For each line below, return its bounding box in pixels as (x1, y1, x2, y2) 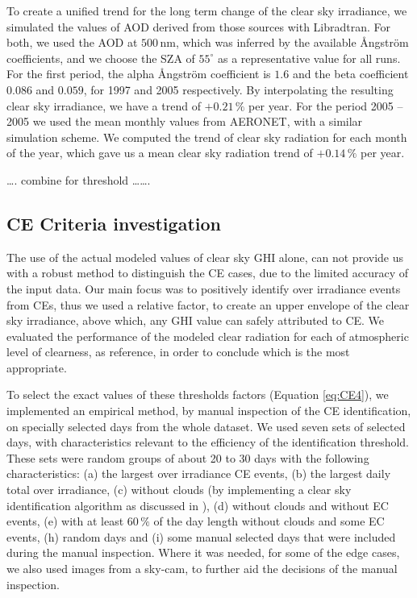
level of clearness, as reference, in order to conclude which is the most (6, 343, 350, 360)
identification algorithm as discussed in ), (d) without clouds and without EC (6, 496, 389, 513)
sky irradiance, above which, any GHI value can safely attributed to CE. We (6, 312, 385, 329)
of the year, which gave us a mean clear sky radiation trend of (6, 144, 313, 161)
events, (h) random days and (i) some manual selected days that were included (6, 528, 396, 545)
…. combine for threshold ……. (6, 171, 151, 188)
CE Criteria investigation (6, 210, 221, 235)
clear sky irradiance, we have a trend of (6, 97, 201, 114)
